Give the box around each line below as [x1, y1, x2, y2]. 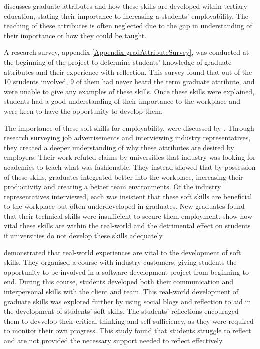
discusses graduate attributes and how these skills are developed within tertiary [4, 1, 247, 11]
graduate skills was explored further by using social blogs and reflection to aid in [4, 296, 251, 306]
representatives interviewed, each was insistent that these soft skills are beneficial [4, 191, 252, 201]
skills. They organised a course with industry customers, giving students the [4, 257, 237, 267]
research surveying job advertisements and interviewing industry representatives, [4, 132, 251, 143]
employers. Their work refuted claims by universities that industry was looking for [4, 152, 256, 162]
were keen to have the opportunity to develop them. [4, 105, 163, 116]
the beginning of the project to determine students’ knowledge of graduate [4, 56, 232, 67]
